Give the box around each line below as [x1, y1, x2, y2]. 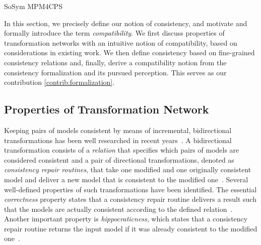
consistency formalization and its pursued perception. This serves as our [4, 67, 227, 77]
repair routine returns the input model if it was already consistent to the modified [4, 223, 257, 233]
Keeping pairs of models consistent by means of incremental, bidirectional [4, 125, 232, 135]
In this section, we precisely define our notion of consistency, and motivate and [4, 18, 247, 28]
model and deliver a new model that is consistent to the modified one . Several [4, 174, 248, 184]
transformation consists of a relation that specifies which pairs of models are [4, 145, 239, 155]
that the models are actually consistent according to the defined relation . [4, 203, 233, 214]
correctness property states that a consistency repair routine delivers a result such [4, 194, 256, 204]
